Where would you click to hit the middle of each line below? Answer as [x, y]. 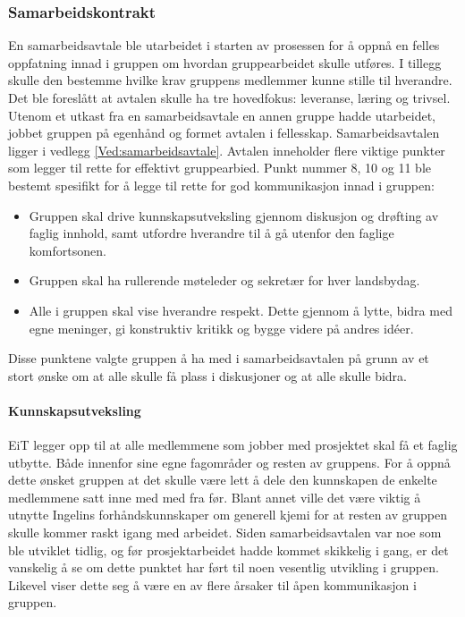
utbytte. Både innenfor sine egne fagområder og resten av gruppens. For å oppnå [229, 462]
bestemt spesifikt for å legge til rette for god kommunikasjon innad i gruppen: [221, 185]
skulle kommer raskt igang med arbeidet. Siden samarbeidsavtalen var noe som [225, 532]
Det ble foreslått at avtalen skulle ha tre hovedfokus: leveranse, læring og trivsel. [229, 97]
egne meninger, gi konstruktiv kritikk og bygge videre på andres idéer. [221, 328]
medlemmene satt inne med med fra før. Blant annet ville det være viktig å [215, 497]
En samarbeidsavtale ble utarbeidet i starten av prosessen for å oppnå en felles [224, 45]
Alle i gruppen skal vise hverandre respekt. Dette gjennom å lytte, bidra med [241, 310]
